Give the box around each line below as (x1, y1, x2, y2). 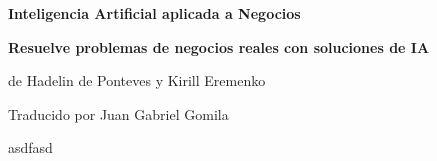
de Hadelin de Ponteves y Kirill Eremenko (8, 70, 266, 91)
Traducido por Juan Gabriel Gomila (8, 103, 229, 124)
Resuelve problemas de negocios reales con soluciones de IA (8, 36, 430, 57)
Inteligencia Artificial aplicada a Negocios (8, 3, 301, 23)
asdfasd (8, 137, 53, 158)
